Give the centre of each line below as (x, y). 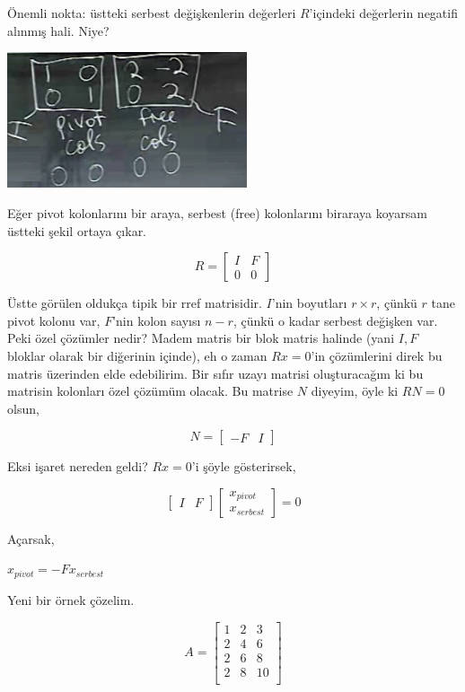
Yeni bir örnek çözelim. (71, 599)
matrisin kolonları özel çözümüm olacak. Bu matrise (150, 391)
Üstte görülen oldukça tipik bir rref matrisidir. (135, 303)
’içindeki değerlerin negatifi (383, 13)
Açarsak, (31, 538)
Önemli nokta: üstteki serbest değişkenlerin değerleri (152, 13)
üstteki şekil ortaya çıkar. (77, 230)
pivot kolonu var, (54, 320)
